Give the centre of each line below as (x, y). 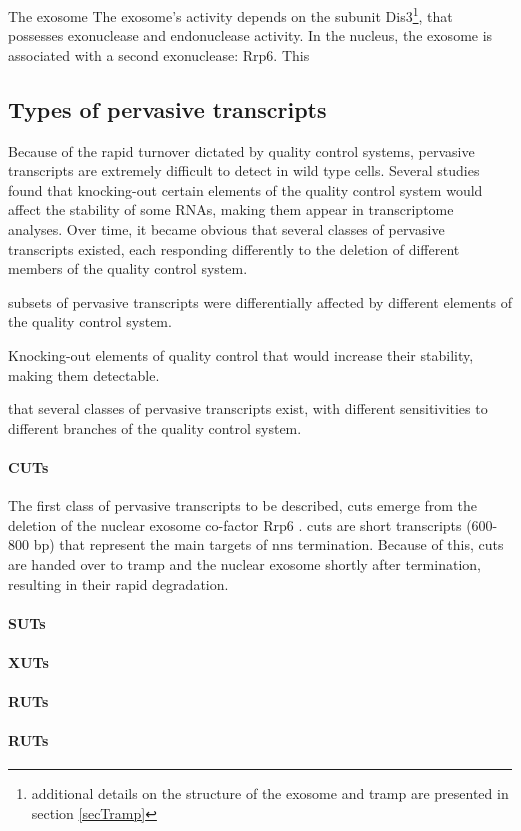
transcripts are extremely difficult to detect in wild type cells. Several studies (244, 170)
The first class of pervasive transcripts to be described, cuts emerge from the (243, 505)
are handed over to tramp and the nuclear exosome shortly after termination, (244, 563)
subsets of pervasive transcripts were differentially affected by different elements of (260, 301)
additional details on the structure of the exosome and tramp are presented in (270, 793)
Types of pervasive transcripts (167, 108)
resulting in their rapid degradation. (118, 583)
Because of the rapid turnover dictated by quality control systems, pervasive (241, 150)
